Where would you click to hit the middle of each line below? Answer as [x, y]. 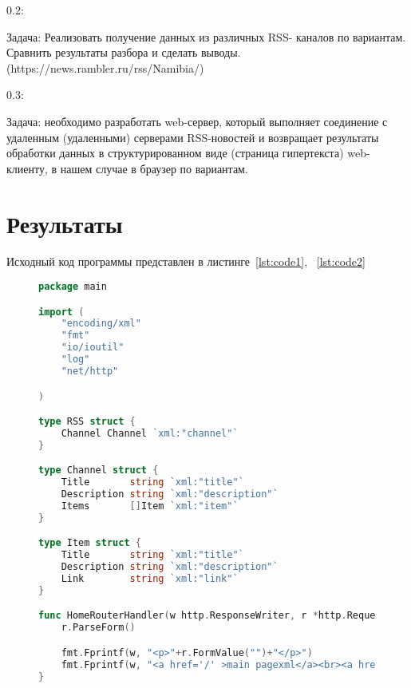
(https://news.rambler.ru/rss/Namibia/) [105, 67]
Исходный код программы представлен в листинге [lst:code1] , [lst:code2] [186, 261]
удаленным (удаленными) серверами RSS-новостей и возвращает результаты [193, 137]
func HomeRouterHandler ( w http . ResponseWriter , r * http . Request [213, 616]
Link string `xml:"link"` [150, 578]
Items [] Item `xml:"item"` [150, 506]
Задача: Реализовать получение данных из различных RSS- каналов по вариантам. [206, 36]
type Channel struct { [99, 471]
